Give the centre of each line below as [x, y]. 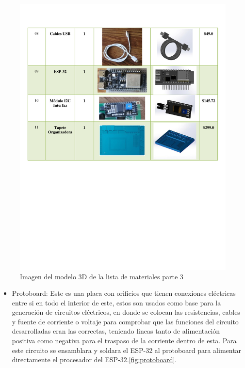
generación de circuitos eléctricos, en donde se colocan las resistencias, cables [126, 312]
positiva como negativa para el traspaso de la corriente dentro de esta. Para [124, 341]
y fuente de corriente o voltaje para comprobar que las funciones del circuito [125, 321]
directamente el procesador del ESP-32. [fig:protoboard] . [94, 360]
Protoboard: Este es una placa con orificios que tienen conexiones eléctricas [124, 293]
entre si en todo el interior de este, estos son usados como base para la [116, 302]
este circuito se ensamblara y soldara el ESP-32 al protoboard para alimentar [127, 350]
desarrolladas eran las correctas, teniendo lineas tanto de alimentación [116, 331]
